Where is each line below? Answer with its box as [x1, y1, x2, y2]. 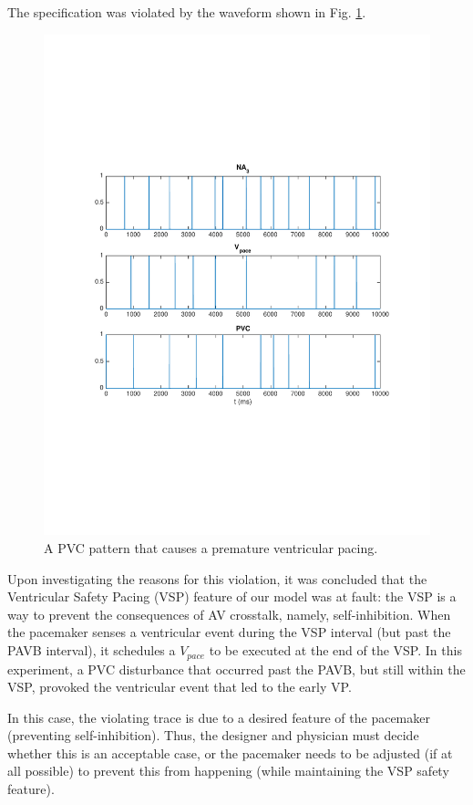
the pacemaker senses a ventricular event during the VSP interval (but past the [7, 622, 451, 642]
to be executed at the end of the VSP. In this [209, 641, 462, 660]
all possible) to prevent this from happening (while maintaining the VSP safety [7, 761, 449, 780]
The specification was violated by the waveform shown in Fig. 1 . [7, 3, 366, 21]
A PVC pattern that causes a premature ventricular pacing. [44, 538, 378, 558]
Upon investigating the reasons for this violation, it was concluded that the [7, 569, 427, 588]
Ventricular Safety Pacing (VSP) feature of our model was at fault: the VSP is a [7, 587, 457, 606]
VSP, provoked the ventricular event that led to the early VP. [7, 677, 352, 696]
